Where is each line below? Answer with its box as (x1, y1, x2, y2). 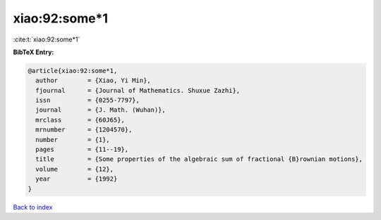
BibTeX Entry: (13, 48, 54, 56)
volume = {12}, (35, 165, 114, 173)
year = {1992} (35, 175, 118, 183)
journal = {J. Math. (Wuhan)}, (35, 106, 166, 114)
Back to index (13, 202, 53, 211)
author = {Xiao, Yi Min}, (35, 77, 151, 84)
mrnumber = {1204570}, (35, 126, 133, 134)
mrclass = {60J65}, (35, 116, 125, 124)
